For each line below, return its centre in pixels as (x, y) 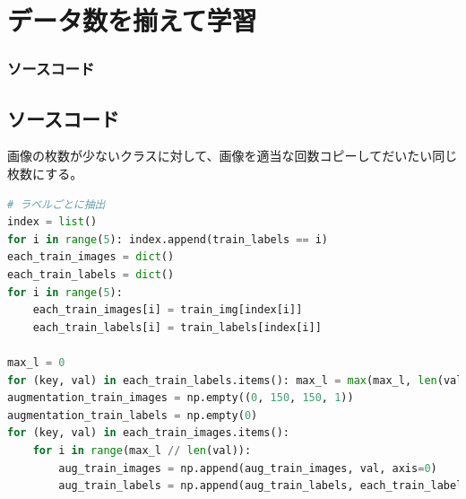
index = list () (52, 222)
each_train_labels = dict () (91, 274)
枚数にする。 (45, 174)
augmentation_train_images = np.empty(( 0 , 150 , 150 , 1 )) (181, 398)
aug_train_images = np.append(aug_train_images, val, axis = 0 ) (248, 468)
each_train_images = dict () (91, 257)
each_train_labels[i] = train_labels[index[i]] (177, 327)
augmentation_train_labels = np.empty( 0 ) (133, 415)
